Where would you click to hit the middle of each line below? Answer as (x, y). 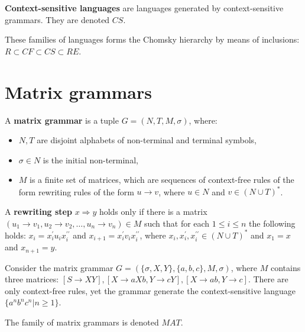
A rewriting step (38, 211)
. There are (268, 279)
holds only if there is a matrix (153, 211)
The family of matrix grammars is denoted (82, 322)
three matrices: (32, 279)
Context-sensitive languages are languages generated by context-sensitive (144, 8)
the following (272, 223)
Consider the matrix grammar (59, 267)
